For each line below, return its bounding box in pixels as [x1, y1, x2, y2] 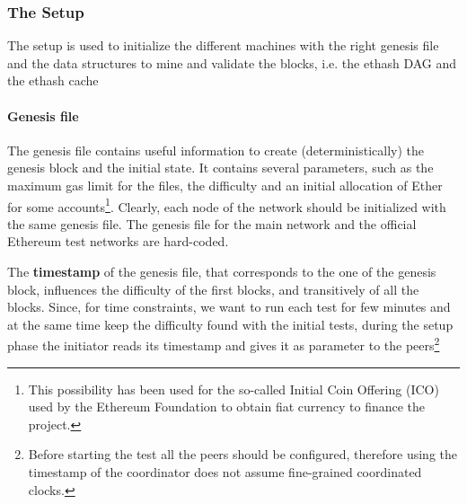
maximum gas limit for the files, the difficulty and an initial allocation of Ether [7, 175, 443, 194]
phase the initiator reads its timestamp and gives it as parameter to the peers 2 [7, 333, 440, 355]
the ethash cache [7, 71, 99, 90]
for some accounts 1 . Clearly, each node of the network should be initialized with [7, 194, 446, 216]
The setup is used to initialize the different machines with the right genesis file [7, 36, 439, 55]
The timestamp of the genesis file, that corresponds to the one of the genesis [7, 262, 436, 281]
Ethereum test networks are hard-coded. [7, 232, 229, 251]
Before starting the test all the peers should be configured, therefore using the [28, 445, 457, 464]
